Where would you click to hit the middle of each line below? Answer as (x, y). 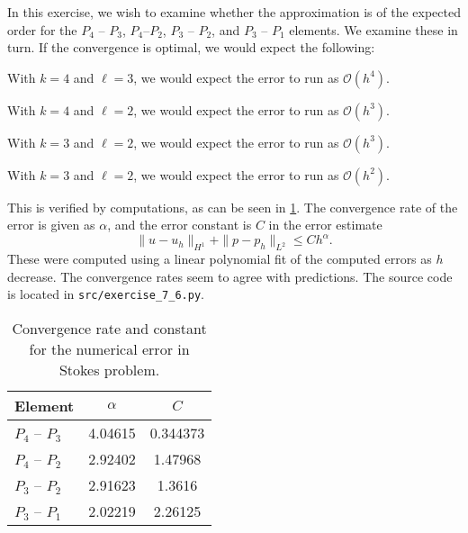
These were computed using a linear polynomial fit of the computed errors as (220, 259)
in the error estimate (325, 225)
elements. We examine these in (373, 29)
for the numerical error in (109, 349)
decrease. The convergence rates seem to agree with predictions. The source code (230, 276)
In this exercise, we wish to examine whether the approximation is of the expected (234, 12)
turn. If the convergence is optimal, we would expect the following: (191, 47)
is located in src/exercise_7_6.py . (106, 294)
